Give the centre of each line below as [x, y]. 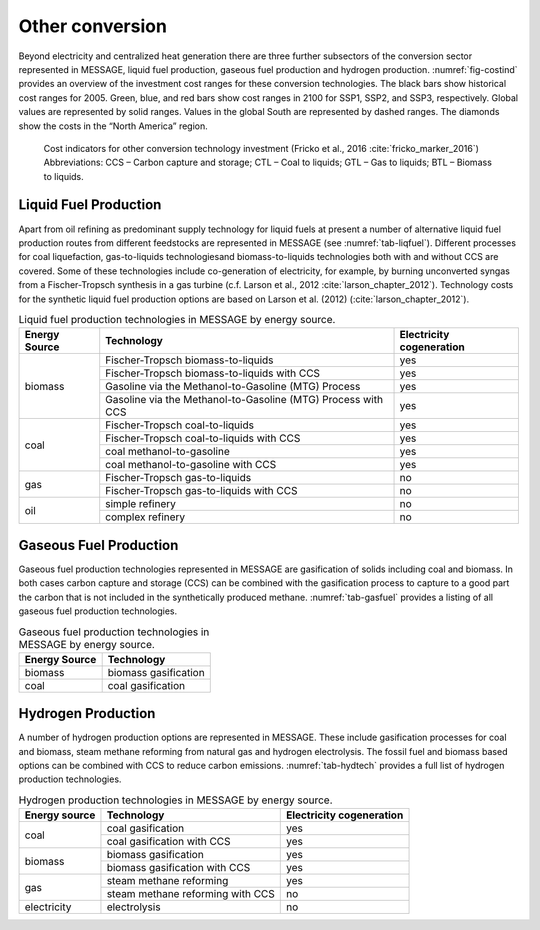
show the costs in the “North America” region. [113, 126]
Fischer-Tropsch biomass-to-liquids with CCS [212, 373]
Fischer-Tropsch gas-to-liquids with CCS [201, 491]
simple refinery [141, 504]
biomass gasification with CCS [178, 868]
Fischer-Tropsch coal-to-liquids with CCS [203, 438]
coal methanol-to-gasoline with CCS [191, 465]
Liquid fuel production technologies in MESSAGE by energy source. [177, 320]
